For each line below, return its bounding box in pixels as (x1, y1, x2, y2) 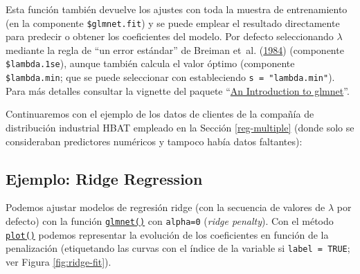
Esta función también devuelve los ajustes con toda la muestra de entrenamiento (6, 2, 348, 16)
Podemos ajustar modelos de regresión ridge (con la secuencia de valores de (6, 200, 325, 214)
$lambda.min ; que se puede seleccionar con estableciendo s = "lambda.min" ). (6, 70, 335, 84)
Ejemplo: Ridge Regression (6, 167, 203, 189)
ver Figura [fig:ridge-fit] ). (6, 254, 111, 268)
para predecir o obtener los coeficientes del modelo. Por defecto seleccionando (6, 29, 334, 44)
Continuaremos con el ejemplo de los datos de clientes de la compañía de (6, 107, 314, 121)
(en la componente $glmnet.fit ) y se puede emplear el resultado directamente (6, 15, 340, 30)
